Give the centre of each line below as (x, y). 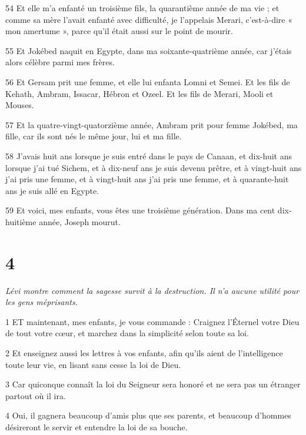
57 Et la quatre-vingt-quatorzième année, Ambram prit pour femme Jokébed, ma (152, 124)
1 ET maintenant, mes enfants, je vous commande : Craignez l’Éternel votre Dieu (152, 321)
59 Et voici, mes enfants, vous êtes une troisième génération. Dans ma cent (140, 210)
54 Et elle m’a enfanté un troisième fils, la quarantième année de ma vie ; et (142, 8)
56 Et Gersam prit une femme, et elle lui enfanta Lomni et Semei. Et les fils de (148, 81)
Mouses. (20, 105)
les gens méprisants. (41, 302)
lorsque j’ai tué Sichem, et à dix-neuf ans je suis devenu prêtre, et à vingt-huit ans (154, 167)
